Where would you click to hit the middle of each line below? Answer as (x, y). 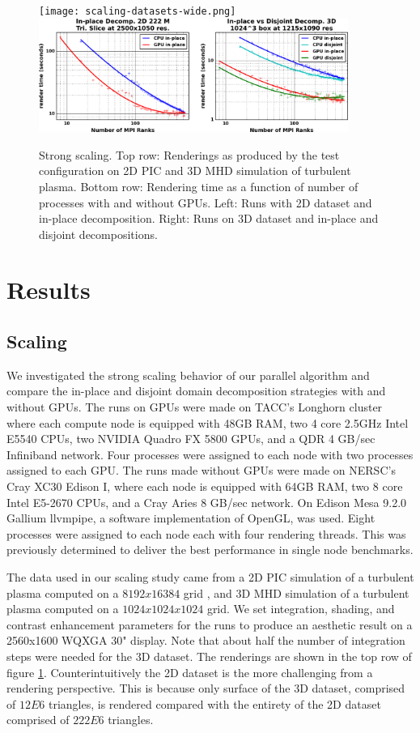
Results (49, 290)
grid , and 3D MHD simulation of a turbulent (296, 592)
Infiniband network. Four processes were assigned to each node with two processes (210, 454)
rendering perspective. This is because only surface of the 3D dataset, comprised (206, 688)
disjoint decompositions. (98, 234)
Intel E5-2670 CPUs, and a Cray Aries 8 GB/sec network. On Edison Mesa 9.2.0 (207, 502)
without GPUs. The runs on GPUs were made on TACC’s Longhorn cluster (195, 407)
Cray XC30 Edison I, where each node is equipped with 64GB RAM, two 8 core (205, 486)
